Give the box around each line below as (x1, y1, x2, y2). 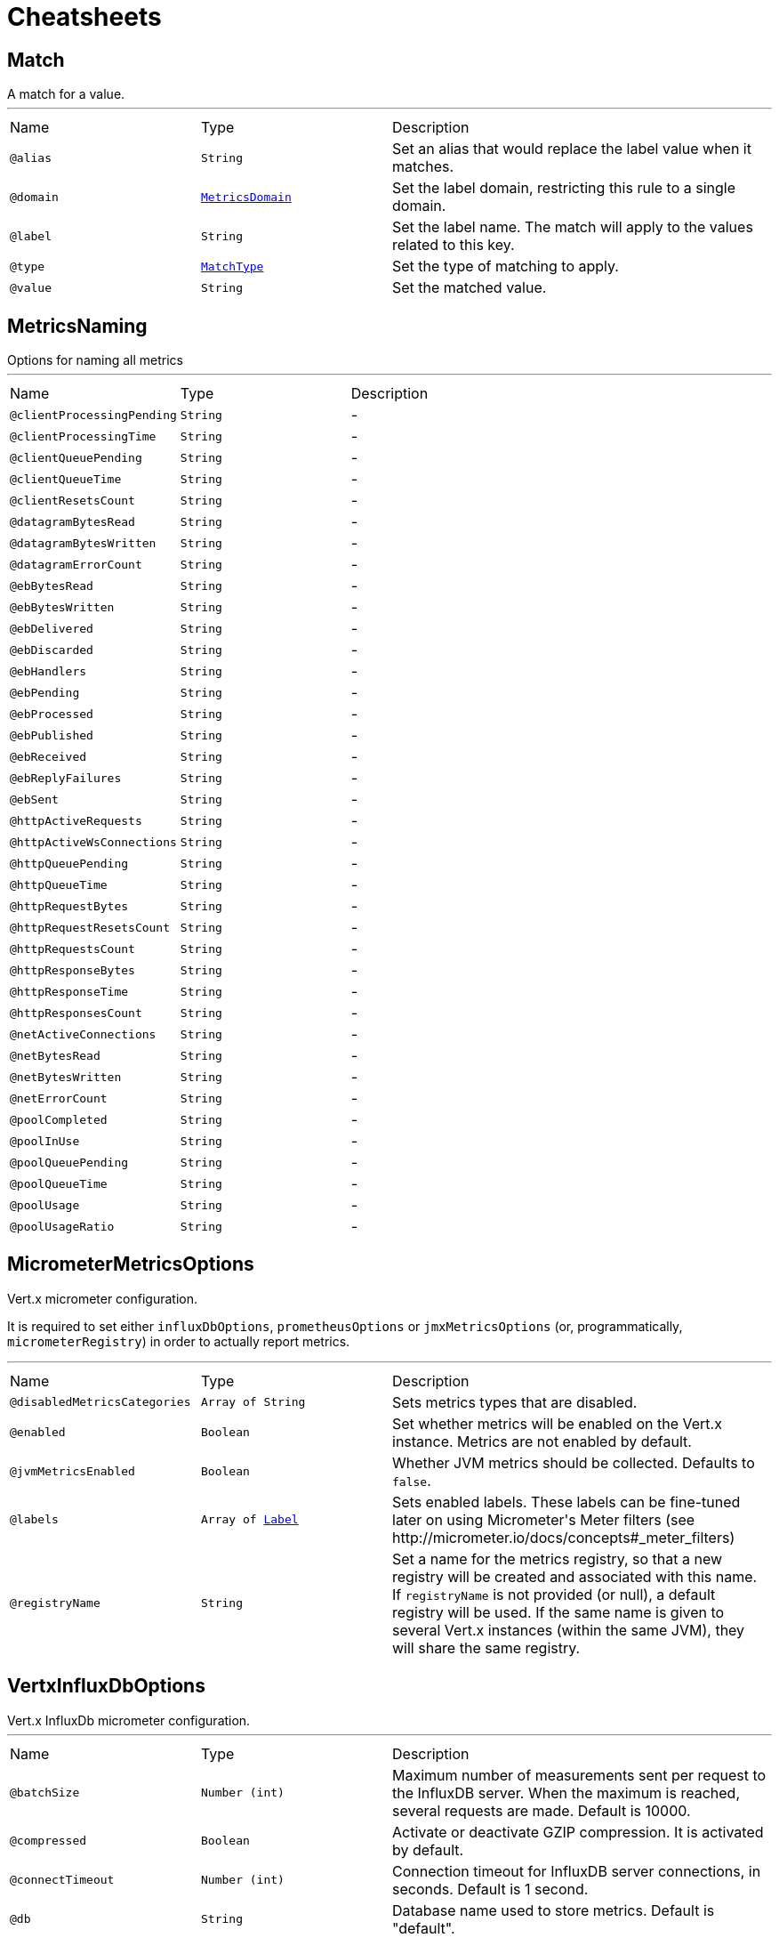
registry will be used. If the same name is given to (392, 1603, 725, 1621)
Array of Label (201, 1513, 299, 1527)
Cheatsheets (7, 2, 162, 32)
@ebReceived (10, 749, 87, 763)
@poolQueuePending (10, 1155, 129, 1169)
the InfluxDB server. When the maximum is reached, (392, 1783, 740, 1802)
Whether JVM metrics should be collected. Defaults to (392, 1453, 755, 1472)
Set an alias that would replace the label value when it (392, 140, 751, 158)
